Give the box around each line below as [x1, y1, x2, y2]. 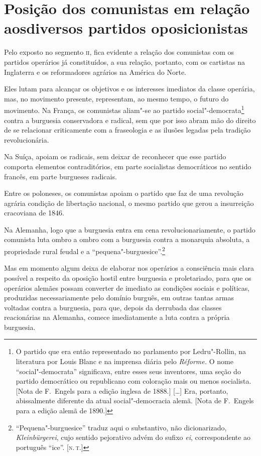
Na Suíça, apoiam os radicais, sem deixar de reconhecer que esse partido [4, 151, 226, 162]
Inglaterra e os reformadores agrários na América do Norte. [4, 66, 187, 77]
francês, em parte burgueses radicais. [4, 171, 117, 181]
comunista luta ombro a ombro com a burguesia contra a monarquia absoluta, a [4, 234, 250, 245]
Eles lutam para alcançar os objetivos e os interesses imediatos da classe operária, [4, 83, 255, 94]
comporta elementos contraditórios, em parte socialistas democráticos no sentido [4, 161, 251, 171]
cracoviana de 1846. [4, 207, 64, 218]
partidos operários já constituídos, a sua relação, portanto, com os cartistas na [4, 56, 245, 67]
